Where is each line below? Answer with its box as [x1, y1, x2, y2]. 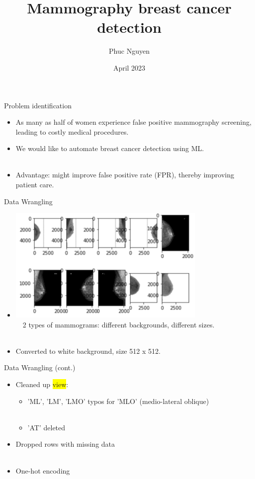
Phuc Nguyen [109, 46, 150, 56]
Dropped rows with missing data [15, 439, 115, 449]
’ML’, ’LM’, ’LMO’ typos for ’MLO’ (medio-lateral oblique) [27, 396, 209, 406]
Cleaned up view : [15, 379, 69, 389]
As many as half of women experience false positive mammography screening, [15, 117, 252, 127]
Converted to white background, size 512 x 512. [15, 345, 161, 356]
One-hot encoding [15, 465, 70, 476]
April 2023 [113, 62, 146, 73]
